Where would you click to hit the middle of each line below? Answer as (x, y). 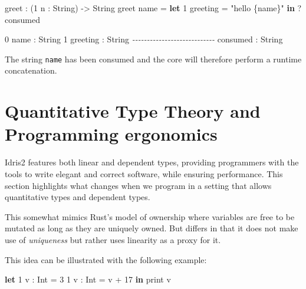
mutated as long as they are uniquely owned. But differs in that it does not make (152, 228)
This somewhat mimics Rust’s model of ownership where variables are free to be (150, 216)
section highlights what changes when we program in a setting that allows (138, 185)
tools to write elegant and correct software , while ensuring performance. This (144, 173)
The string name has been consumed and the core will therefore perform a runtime (153, 59)
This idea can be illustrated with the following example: (106, 259)
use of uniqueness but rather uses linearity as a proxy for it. (113, 239)
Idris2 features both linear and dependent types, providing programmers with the (152, 162)
